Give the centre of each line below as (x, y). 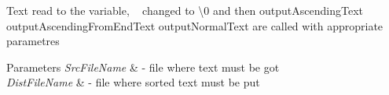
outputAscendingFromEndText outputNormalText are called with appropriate (195, 25)
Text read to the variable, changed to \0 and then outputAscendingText (185, 10)
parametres (33, 41)
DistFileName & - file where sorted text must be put (133, 82)
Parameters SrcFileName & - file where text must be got (143, 67)
